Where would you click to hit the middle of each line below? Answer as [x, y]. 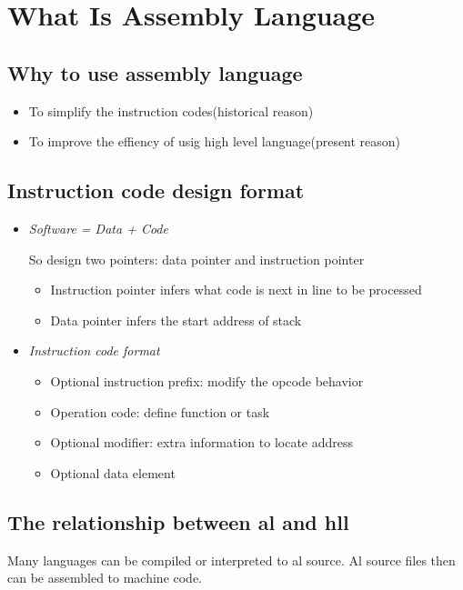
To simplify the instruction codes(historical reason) [171, 110]
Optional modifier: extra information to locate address [202, 442]
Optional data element [113, 472]
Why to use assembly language [155, 72]
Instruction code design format [156, 190]
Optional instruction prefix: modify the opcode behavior [207, 380]
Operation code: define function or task [160, 411]
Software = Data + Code [98, 228]
